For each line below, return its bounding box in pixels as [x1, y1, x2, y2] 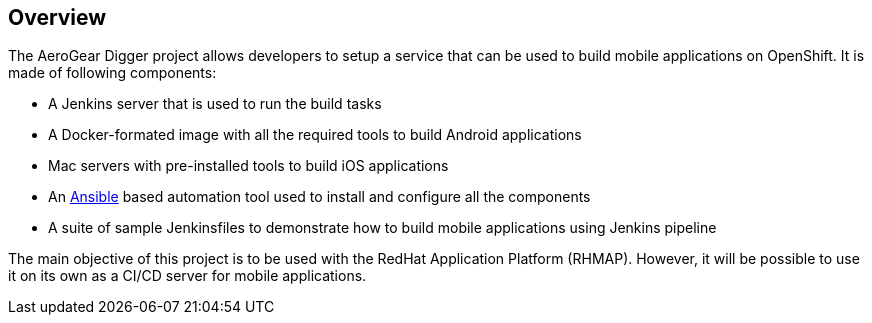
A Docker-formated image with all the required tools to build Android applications [48, 126, 582, 144]
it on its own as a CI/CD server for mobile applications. [8, 267, 367, 285]
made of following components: [8, 64, 217, 82]
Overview [8, 5, 107, 30]
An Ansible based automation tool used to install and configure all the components [48, 188, 591, 206]
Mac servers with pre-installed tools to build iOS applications [48, 157, 449, 175]
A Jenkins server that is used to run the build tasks [48, 95, 382, 113]
